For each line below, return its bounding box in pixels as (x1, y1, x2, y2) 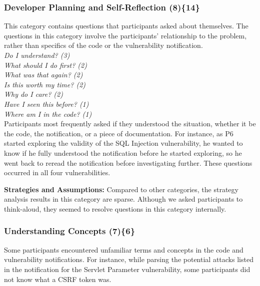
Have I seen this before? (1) (4, 98, 89, 109)
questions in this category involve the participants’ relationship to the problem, (4, 30, 247, 40)
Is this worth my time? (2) (4, 79, 86, 89)
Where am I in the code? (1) (4, 108, 92, 119)
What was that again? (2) (4, 69, 83, 80)
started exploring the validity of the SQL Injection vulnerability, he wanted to (4, 138, 243, 148)
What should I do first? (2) (4, 59, 87, 70)
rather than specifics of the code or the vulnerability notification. (4, 40, 203, 50)
